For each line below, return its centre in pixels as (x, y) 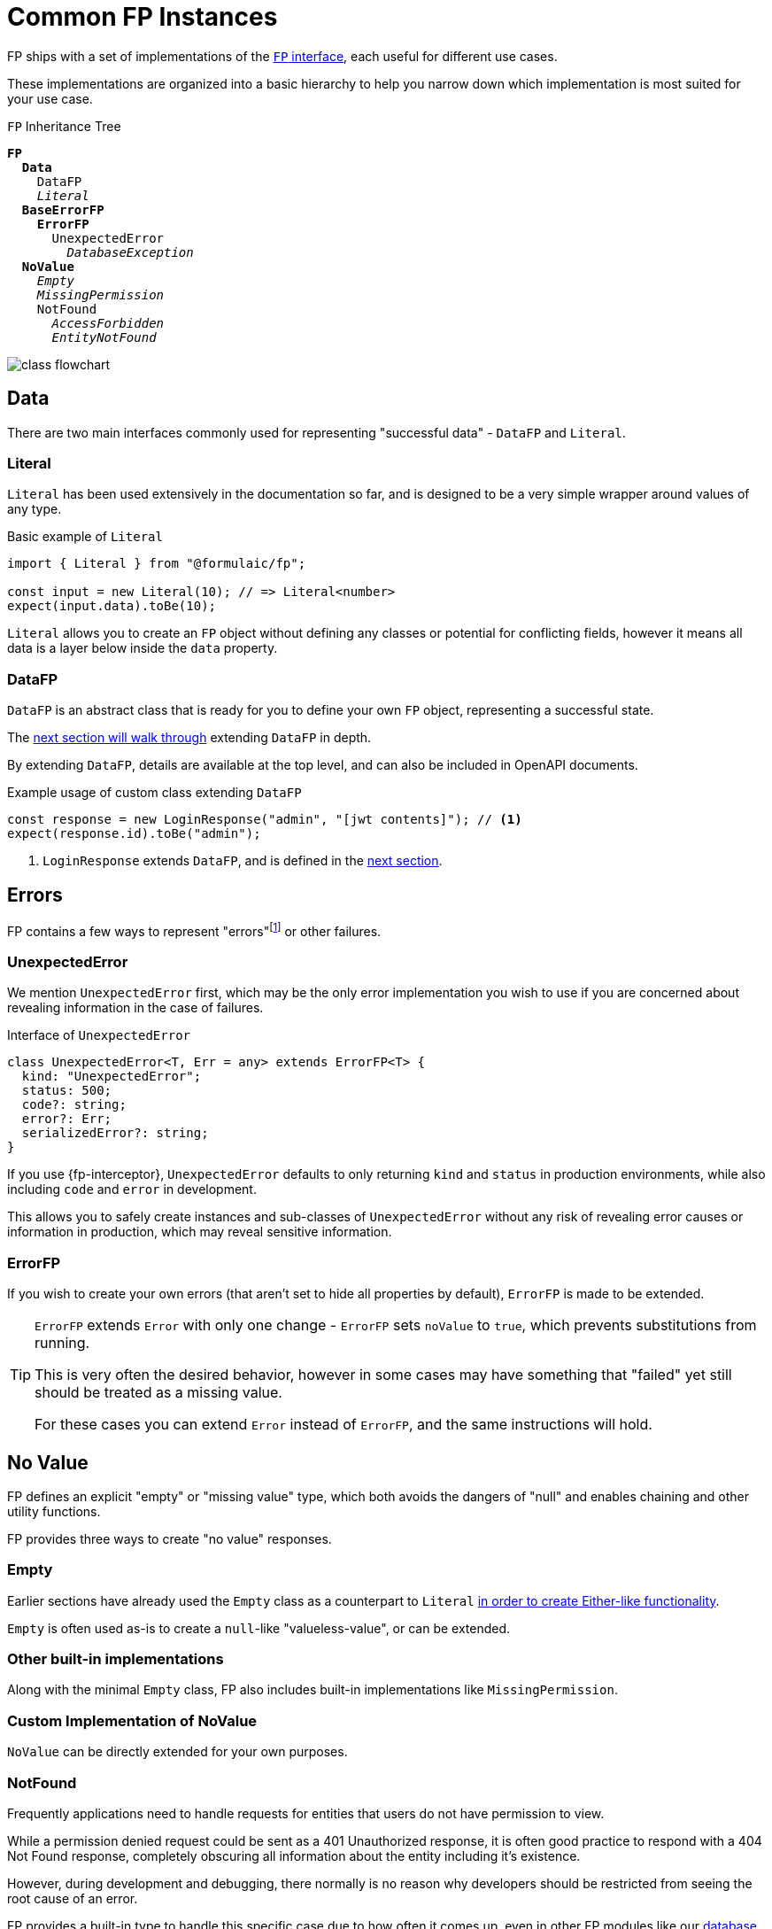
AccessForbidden (108, 323)
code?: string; (74, 1105)
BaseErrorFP (63, 209)
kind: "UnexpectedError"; (112, 1077)
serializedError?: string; (115, 1133)
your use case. (50, 98)
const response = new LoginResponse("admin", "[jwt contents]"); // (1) (265, 820)
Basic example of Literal (85, 537)
